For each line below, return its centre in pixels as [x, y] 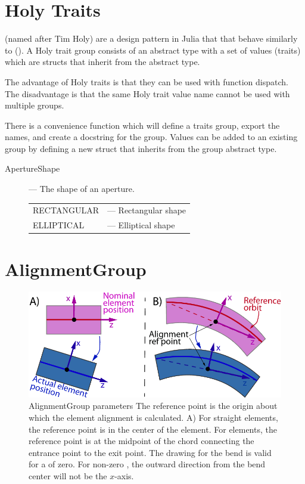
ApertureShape [32, 168]
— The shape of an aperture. [82, 189]
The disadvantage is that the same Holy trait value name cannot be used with [147, 93]
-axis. [124, 475]
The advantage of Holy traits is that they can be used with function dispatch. [147, 81]
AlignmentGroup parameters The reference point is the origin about [153, 406]
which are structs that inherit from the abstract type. [102, 62]
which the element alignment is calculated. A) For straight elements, [153, 417]
